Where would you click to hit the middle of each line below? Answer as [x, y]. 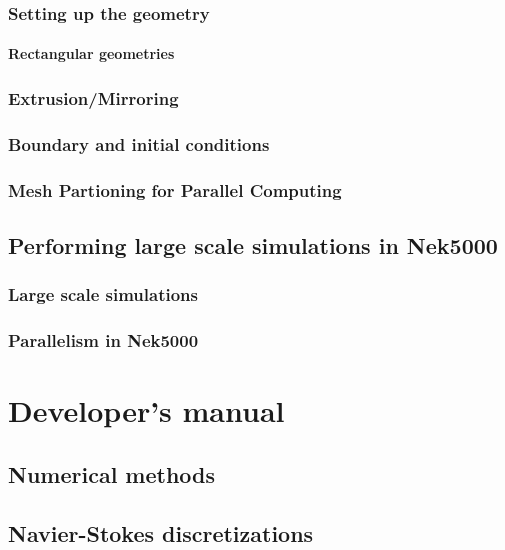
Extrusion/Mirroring [93, 97]
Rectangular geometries [91, 53]
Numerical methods [112, 473]
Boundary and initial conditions [139, 143]
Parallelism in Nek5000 [103, 340]
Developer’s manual [146, 410]
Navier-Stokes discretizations [161, 532]
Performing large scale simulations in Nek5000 [253, 244]
